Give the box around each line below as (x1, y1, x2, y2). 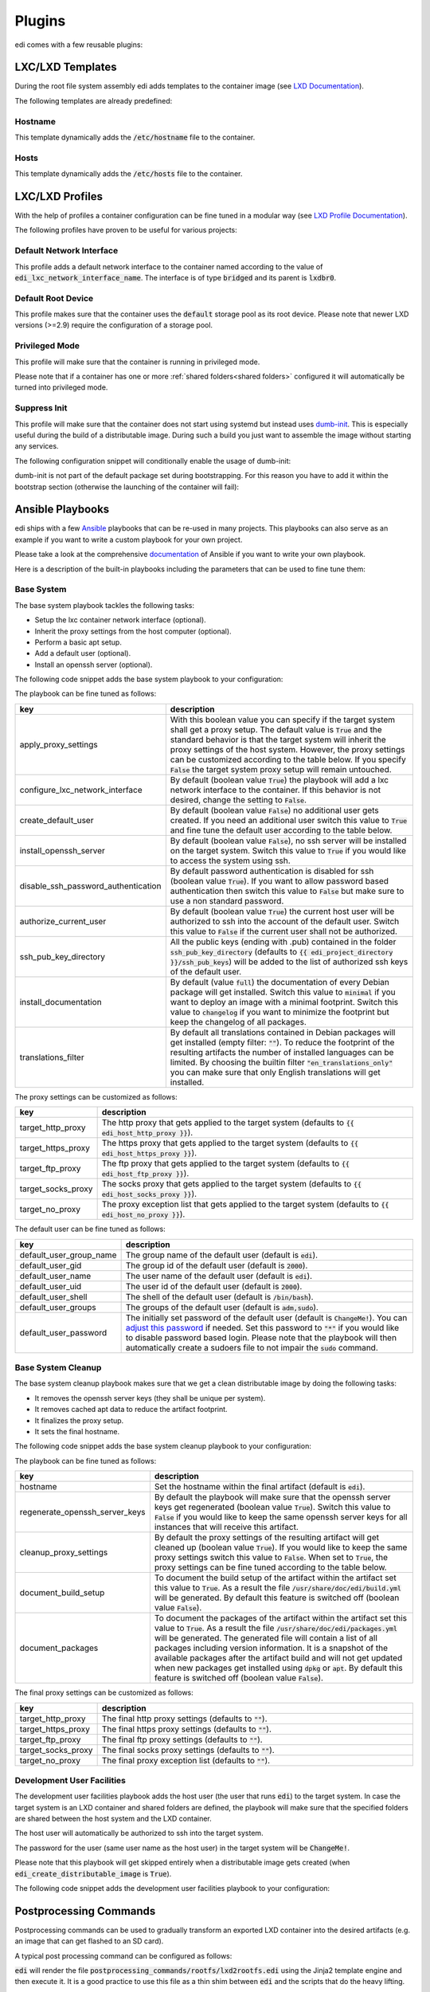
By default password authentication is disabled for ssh (170, 865, 374, 876)
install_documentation (19, 996, 103, 1007)
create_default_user (19, 814, 94, 825)
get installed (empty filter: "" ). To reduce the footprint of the (170, 1037, 395, 1048)
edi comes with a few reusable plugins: (14, 40, 143, 49)
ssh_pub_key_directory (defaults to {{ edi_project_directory (170, 946, 393, 957)
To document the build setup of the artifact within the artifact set (154, 1572, 397, 1583)
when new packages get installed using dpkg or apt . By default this (154, 1662, 403, 1673)
